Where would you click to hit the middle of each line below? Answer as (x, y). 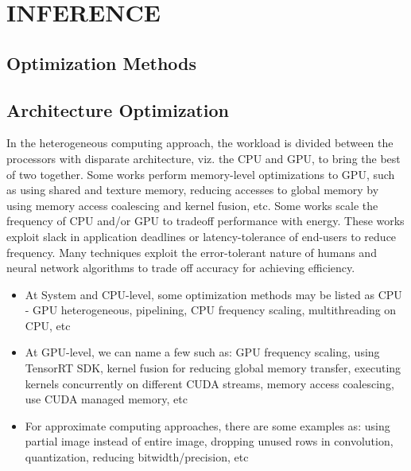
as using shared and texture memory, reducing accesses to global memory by (193, 190)
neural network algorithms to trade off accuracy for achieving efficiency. (181, 268)
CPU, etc (48, 325)
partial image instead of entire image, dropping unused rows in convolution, (209, 441)
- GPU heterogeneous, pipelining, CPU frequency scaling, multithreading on (211, 310)
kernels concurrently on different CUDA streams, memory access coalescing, (209, 383)
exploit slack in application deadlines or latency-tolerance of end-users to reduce (202, 236)
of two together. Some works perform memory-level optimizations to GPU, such (201, 174)
